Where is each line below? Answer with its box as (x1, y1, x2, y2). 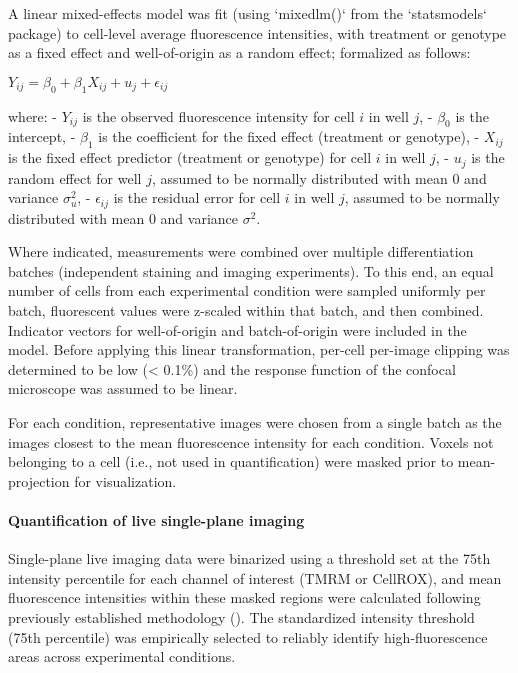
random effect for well (8, 167, 142, 188)
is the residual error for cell (113, 187, 281, 208)
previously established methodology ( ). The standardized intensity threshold (8, 606, 475, 627)
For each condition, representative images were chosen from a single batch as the (8, 412, 502, 433)
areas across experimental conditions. (8, 646, 236, 667)
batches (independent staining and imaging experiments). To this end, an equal (8, 260, 494, 281)
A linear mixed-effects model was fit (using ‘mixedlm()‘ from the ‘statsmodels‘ (8, 3, 487, 23)
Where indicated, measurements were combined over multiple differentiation (8, 241, 474, 262)
